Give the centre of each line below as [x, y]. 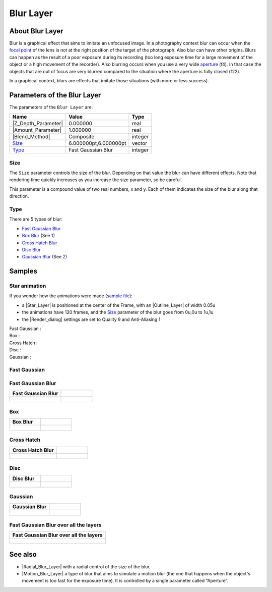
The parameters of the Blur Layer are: [51, 107]
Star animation [28, 286]
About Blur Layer [36, 31]
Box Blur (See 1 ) [39, 236]
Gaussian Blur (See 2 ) [45, 257]
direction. [19, 196]
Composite [82, 137]
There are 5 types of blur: [36, 219]
